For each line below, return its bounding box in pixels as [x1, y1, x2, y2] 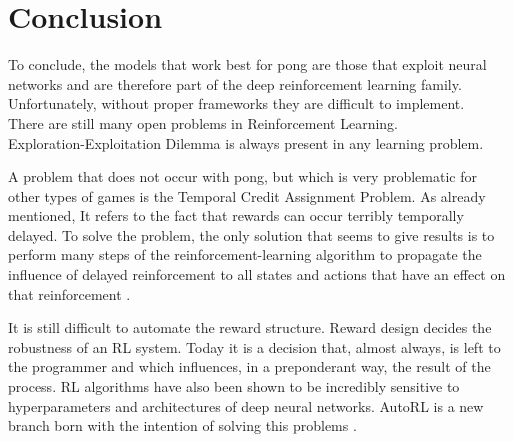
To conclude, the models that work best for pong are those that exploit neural [8, 54, 487, 75]
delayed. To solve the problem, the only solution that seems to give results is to [8, 224, 495, 245]
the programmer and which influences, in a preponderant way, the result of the [8, 356, 491, 377]
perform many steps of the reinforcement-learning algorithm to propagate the [8, 244, 482, 265]
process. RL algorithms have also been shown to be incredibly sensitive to [8, 376, 460, 397]
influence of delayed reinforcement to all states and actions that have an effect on [8, 264, 506, 285]
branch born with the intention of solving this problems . [8, 415, 357, 436]
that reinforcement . [8, 283, 131, 304]
